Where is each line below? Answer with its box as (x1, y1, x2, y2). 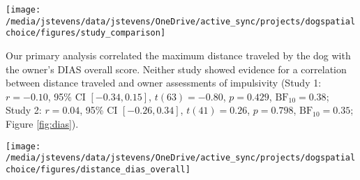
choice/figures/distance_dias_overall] (6, 164, 190, 174)
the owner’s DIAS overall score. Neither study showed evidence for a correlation (6, 61, 347, 76)
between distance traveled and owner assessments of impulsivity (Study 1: (6, 75, 322, 90)
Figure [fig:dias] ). (6, 116, 79, 130)
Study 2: (6, 103, 42, 117)
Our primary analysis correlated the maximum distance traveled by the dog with (6, 47, 351, 62)
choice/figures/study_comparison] (6, 28, 166, 38)
